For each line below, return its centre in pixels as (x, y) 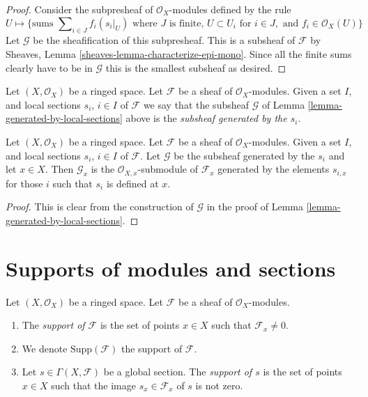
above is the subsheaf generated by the (206, 118)
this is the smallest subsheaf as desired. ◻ (196, 67)
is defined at (132, 183)
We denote (45, 348)
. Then (59, 169)
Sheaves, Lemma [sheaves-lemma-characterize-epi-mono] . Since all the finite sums (179, 53)
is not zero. (219, 385)
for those (24, 183)
